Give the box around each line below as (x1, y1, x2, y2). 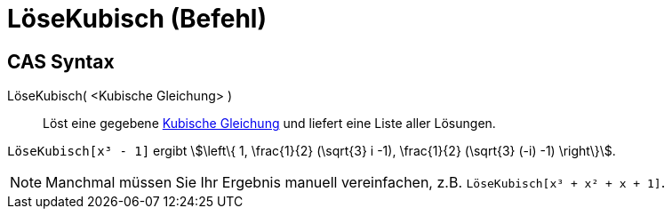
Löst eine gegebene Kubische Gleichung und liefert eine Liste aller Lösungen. (43, 116, 496, 132)
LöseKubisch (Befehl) (7, 4, 268, 34)
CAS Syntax (7, 50, 115, 73)
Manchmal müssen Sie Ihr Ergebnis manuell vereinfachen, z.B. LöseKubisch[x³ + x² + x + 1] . (45, 173, 666, 192)
